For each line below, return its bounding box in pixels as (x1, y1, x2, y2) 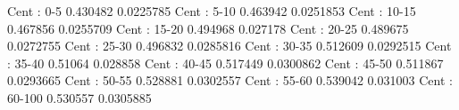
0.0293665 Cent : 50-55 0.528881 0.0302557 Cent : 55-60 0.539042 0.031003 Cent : (7, 71, 453, 90)
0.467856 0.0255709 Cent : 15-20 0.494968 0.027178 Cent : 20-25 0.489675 (7, 19, 409, 37)
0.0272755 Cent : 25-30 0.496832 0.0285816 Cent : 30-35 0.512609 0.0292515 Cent (7, 36, 452, 55)
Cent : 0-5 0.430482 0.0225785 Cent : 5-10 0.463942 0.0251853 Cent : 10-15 (7, 2, 416, 20)
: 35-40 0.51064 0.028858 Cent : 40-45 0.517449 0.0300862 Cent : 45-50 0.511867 (7, 53, 444, 72)
